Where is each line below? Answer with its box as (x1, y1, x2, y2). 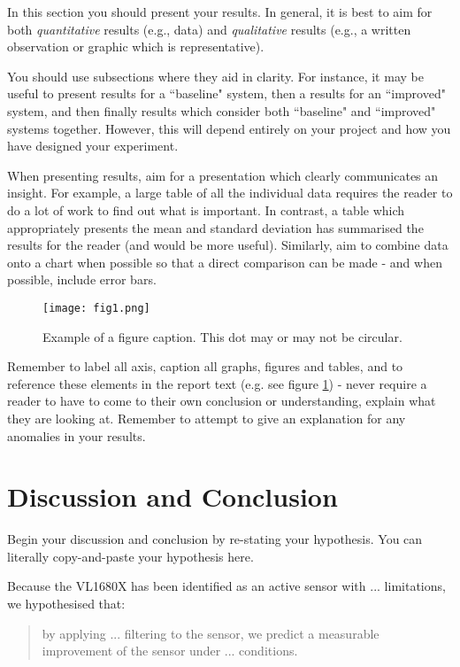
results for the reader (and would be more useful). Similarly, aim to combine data (7, 236, 448, 254)
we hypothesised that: (7, 594, 126, 613)
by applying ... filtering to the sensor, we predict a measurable (42, 624, 379, 642)
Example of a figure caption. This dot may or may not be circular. (42, 327, 402, 345)
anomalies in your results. (7, 426, 146, 445)
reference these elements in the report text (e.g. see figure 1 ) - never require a (7, 374, 427, 392)
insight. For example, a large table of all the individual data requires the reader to (7, 183, 453, 202)
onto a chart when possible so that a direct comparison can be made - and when (7, 252, 442, 271)
